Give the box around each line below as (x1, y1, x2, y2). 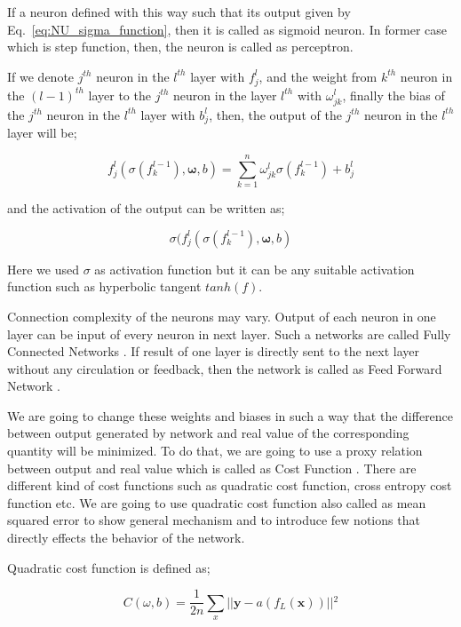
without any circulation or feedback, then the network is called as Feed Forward (7, 359, 442, 377)
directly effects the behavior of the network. (7, 528, 245, 547)
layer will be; (7, 123, 77, 142)
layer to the (88, 85, 151, 104)
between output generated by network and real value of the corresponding (7, 424, 409, 442)
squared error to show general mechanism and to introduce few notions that (7, 511, 420, 529)
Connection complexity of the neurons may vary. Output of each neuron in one (7, 306, 436, 325)
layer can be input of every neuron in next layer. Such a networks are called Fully (7, 324, 451, 343)
